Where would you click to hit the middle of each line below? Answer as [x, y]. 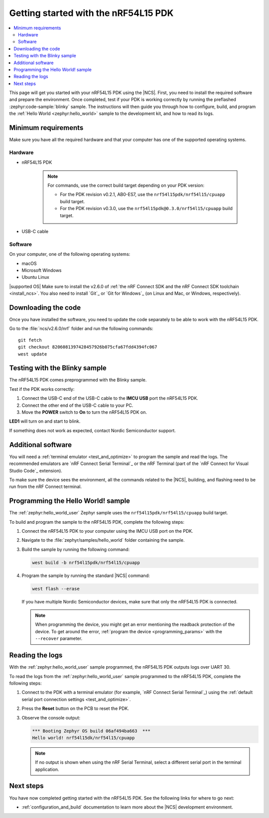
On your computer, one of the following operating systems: [70, 254]
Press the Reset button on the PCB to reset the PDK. [75, 708]
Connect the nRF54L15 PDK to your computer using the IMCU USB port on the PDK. [108, 531]
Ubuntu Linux [35, 277]
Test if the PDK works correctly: [42, 389]
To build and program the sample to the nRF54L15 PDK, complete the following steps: [97, 522]
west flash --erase [56, 588]
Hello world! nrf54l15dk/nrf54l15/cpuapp [83, 738]
